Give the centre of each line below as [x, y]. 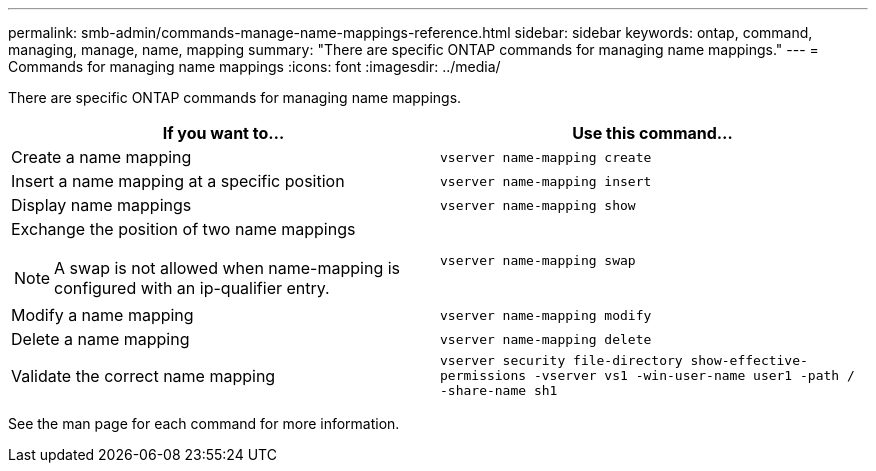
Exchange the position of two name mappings [183, 229]
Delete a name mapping [100, 339]
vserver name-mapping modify [546, 315]
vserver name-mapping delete [546, 339]
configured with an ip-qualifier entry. [192, 288]
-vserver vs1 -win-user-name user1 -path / [694, 375]
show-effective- [749, 360]
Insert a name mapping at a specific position [178, 181]
